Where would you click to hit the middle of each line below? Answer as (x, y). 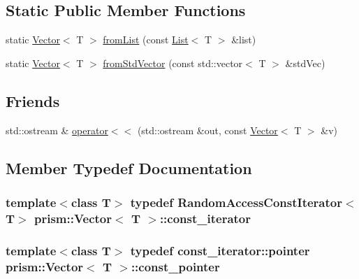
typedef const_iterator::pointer (220, 250)
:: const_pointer (175, 266)
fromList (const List (146, 40)
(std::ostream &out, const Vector (207, 130)
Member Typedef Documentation (129, 167)
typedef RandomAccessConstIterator (236, 202)
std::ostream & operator (57, 130)
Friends (33, 100)
